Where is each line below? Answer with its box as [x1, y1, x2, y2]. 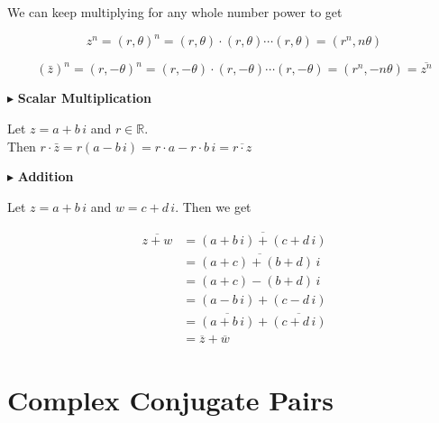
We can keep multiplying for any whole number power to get [7, 3, 343, 21]
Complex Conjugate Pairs [7, 381, 334, 418]
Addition [17, 167, 74, 186]
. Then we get [175, 197, 252, 216]
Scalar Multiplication [17, 88, 151, 107]
